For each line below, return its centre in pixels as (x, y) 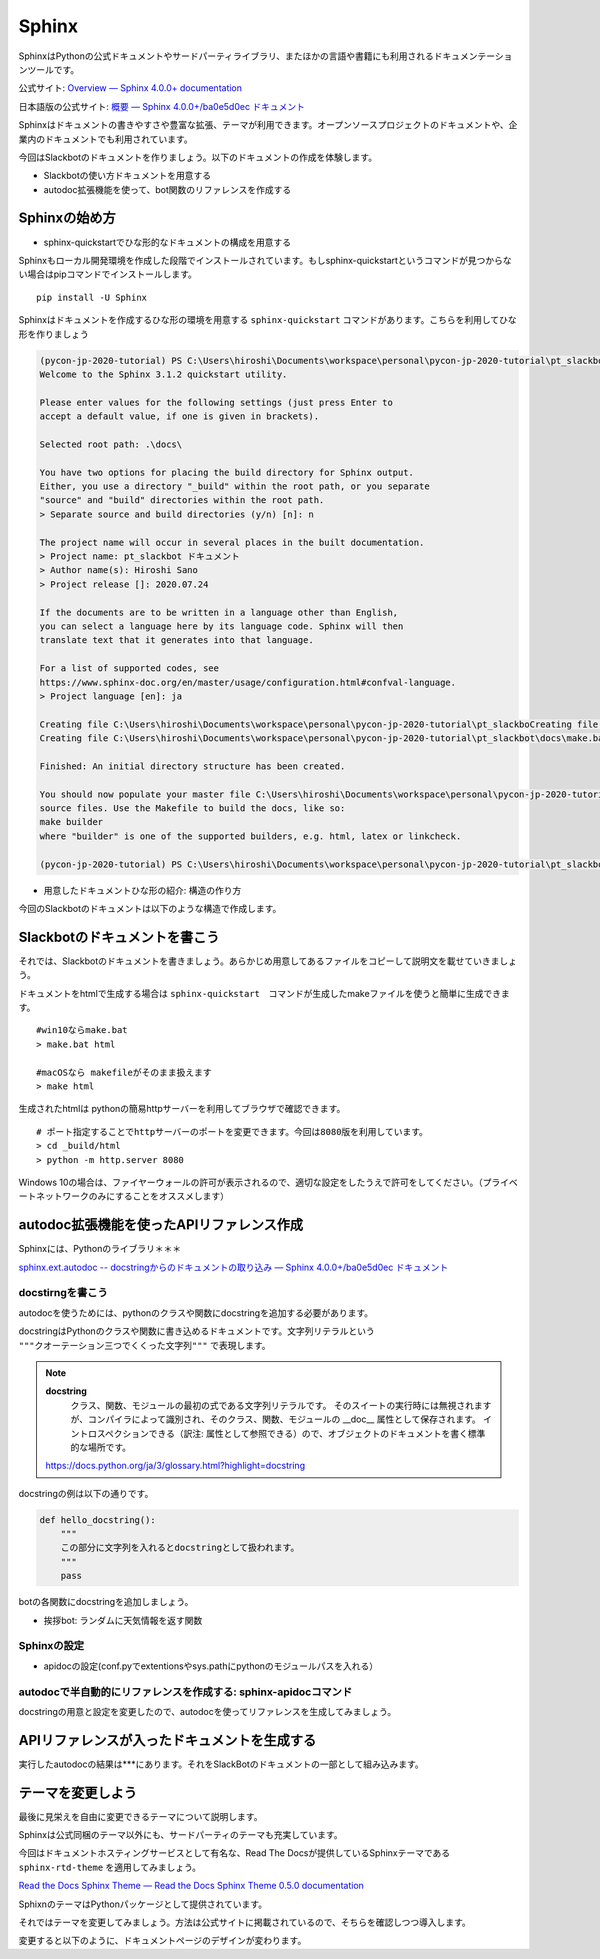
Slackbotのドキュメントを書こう (119, 936)
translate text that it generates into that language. (176, 640)
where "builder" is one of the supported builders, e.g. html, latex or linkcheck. (250, 836)
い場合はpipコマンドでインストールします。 (107, 274)
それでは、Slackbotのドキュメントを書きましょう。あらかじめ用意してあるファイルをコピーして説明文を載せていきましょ (267, 961)
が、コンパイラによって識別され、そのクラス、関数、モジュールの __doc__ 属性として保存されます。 (276, 1419)
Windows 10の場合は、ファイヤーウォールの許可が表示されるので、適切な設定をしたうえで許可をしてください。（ (251, 1182)
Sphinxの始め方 (67, 218)
